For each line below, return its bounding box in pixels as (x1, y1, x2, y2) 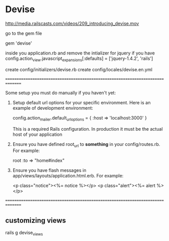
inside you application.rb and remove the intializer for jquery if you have (5, 50, 155, 56)
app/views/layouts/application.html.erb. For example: (12, 173, 124, 179)
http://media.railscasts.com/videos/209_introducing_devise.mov (5, 20, 139, 26)
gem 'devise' (5, 40, 32, 46)
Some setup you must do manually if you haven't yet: (5, 89, 116, 96)
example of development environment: (12, 105, 94, 111)
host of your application (12, 131, 62, 137)
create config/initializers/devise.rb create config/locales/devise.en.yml (5, 66, 153, 72)
